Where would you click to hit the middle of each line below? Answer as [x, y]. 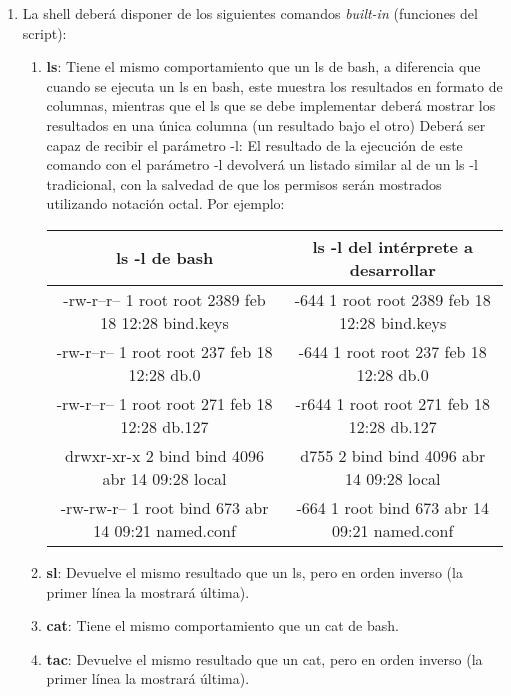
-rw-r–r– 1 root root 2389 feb [164, 299]
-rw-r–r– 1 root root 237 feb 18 [164, 351]
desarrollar [392, 269]
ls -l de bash [164, 258]
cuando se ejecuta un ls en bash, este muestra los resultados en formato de [274, 85]
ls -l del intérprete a [393, 246]
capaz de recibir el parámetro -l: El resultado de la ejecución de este [254, 144]
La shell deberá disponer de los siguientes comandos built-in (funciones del [250, 13]
